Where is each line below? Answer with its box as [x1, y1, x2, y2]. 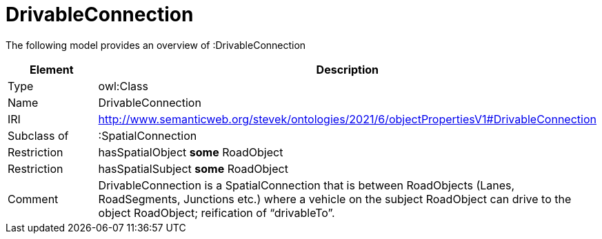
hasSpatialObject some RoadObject [98, 145, 283, 159]
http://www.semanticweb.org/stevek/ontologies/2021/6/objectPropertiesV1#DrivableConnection [98, 112, 596, 126]
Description [316, 62, 379, 76]
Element [30, 62, 74, 76]
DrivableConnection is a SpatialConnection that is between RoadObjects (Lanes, [98, 178, 515, 192]
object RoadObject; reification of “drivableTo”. [98, 205, 335, 220]
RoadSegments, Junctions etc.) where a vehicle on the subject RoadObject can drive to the [98, 191, 572, 206]
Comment [8, 191, 59, 206]
